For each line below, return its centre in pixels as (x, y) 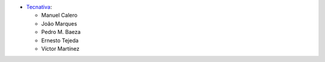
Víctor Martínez (60, 48)
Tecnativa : (39, 7)
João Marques (59, 23)
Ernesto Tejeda (60, 40)
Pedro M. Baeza (61, 32)
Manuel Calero (59, 15)
